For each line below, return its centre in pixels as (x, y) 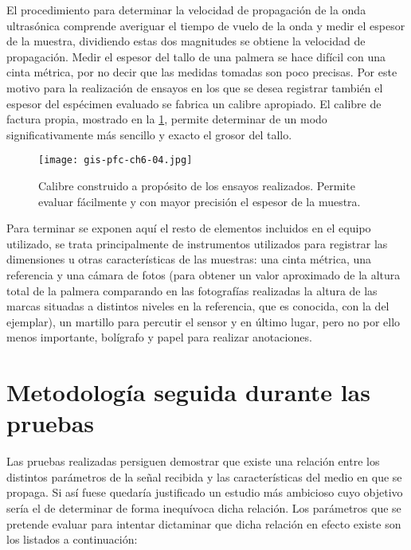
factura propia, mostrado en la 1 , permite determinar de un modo (167, 119)
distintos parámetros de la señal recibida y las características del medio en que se (204, 476)
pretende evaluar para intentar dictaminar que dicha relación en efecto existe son (204, 523)
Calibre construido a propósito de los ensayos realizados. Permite (197, 185)
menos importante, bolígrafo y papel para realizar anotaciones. (159, 337)
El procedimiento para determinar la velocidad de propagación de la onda (186, 10)
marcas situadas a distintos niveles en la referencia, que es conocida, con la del (198, 306)
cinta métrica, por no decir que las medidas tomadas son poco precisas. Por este (202, 72)
